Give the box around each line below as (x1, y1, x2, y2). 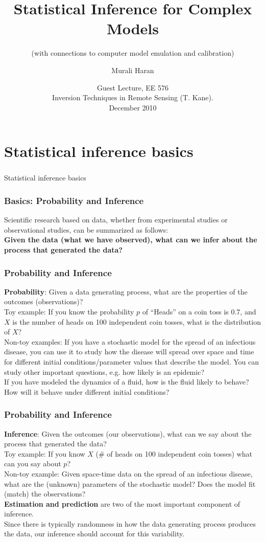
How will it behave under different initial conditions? (4, 386, 170, 397)
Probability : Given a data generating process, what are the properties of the (4, 286, 248, 297)
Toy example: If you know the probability (4, 306, 134, 317)
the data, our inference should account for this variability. (4, 528, 185, 539)
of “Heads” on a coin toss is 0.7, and (142, 306, 256, 317)
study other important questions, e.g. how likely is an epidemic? (4, 366, 204, 377)
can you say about (4, 458, 61, 469)
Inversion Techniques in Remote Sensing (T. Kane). (52, 92, 213, 103)
